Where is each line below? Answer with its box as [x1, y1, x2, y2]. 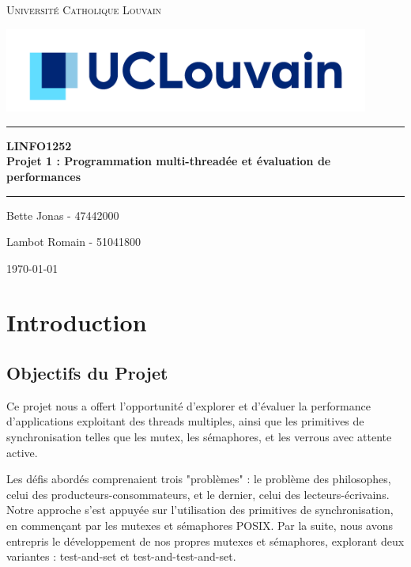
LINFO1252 [6, 137, 72, 153]
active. [6, 444, 38, 460]
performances [6, 168, 81, 184]
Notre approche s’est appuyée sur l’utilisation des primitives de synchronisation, [6, 501, 394, 518]
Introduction [6, 306, 147, 338]
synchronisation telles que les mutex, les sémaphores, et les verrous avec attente [6, 429, 392, 445]
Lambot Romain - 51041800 [6, 233, 141, 250]
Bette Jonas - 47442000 [6, 206, 119, 223]
